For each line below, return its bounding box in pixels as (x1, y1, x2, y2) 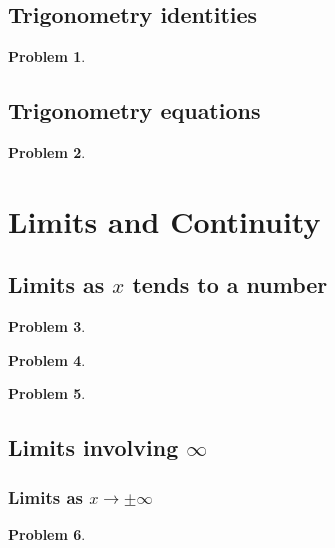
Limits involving (8, 432, 179, 463)
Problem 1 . (8, 46, 86, 67)
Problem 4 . (8, 349, 86, 370)
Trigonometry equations (8, 95, 261, 126)
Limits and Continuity (8, 200, 321, 241)
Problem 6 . (8, 523, 86, 544)
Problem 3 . (8, 316, 86, 337)
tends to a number (132, 269, 328, 300)
